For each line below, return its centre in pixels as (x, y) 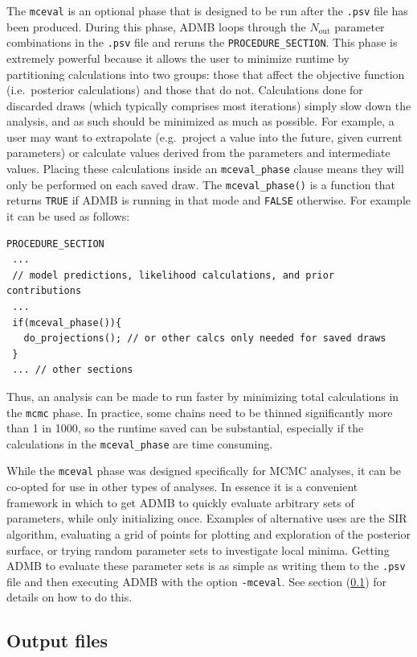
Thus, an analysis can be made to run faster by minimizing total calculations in (203, 396)
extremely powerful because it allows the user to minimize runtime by (178, 58)
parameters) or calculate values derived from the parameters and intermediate (198, 153)
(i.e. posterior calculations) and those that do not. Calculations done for (185, 90)
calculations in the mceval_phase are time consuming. (140, 443)
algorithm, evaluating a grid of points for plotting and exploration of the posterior (208, 533)
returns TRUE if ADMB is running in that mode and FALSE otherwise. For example (208, 200)
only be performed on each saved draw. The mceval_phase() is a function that (201, 184)
